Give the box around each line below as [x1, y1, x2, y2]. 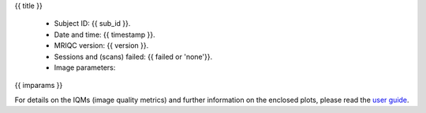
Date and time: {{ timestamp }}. [54, 30, 155, 39]
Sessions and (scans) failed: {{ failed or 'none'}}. [54, 52, 213, 61]
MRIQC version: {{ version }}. [54, 41, 149, 50]
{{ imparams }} [14, 81, 63, 90]
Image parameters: [54, 63, 116, 72]
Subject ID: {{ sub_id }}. [54, 19, 131, 28]
